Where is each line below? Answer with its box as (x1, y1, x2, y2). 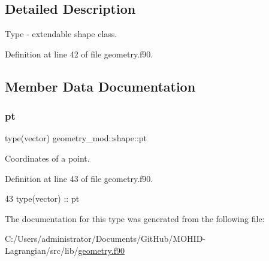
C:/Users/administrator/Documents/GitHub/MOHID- (5, 232, 205, 245)
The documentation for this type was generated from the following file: (5, 212, 265, 224)
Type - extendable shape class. (5, 28, 117, 40)
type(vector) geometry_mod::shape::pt (5, 132, 147, 144)
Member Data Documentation (5, 77, 196, 95)
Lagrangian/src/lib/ (5, 244, 78, 256)
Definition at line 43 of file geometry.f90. (5, 172, 153, 184)
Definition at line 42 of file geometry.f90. (5, 47, 153, 60)
